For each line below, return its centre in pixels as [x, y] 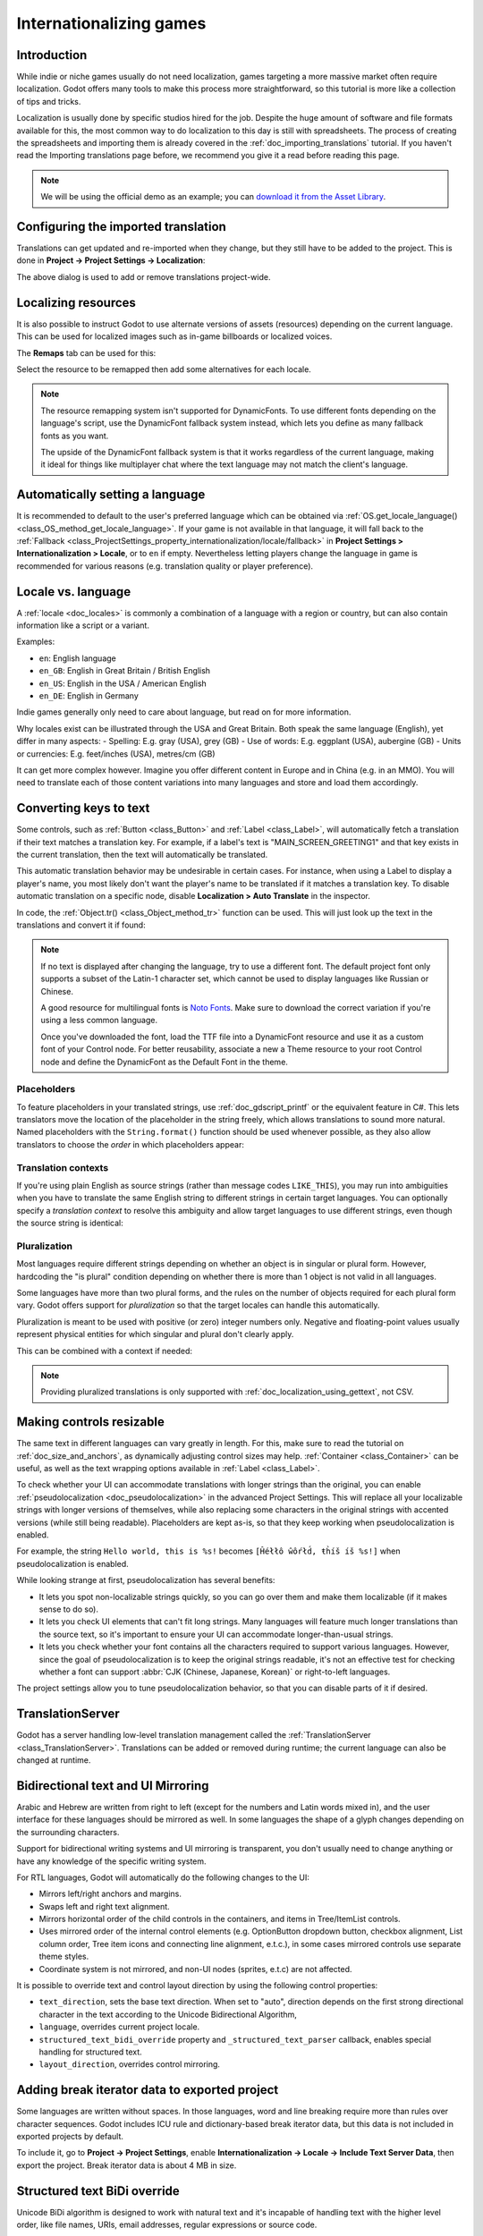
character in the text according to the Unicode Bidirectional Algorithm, [168, 2014]
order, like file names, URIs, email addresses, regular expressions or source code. [167, 2225]
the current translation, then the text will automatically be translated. [142, 855]
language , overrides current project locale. [119, 2027]
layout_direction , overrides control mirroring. [130, 2064]
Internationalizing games [111, 23]
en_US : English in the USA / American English [123, 683]
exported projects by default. [70, 2137]
